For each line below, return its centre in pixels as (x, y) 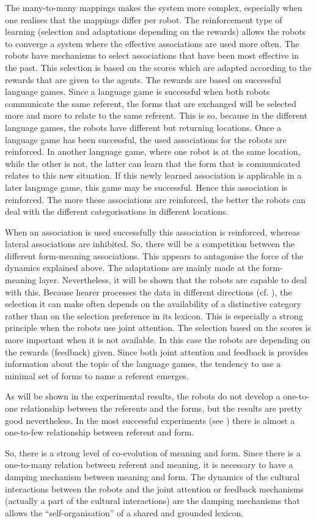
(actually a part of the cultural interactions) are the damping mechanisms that (152, 501)
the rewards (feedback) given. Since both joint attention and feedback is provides (157, 351)
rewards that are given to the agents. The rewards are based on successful (143, 79)
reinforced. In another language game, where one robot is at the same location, (153, 151)
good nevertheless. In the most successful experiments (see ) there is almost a (150, 420)
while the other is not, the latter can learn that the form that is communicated (153, 163)
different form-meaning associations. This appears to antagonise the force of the (154, 255)
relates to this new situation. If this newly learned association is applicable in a (153, 175)
